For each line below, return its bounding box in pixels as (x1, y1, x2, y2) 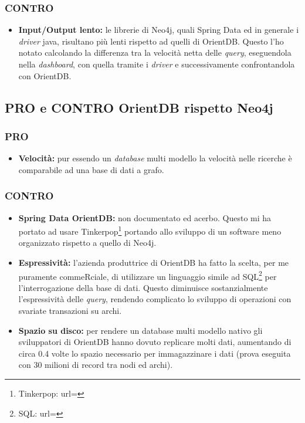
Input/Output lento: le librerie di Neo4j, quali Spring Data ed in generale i (18, 23, 299, 36)
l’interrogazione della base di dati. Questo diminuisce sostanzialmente (18, 281, 268, 293)
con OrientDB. (18, 69, 72, 82)
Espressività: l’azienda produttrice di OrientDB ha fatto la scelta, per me (18, 256, 289, 269)
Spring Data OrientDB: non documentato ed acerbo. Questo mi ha (18, 211, 272, 224)
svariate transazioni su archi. (18, 304, 122, 317)
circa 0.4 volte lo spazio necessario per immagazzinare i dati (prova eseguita (18, 347, 291, 359)
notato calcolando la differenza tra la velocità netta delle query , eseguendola (18, 46, 292, 59)
